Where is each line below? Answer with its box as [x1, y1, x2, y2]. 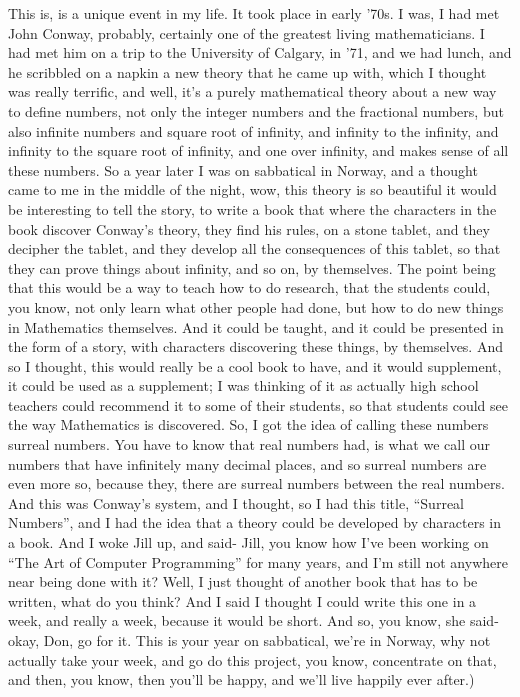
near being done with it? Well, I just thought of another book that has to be [8, 571, 478, 592]
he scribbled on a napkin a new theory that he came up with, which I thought [8, 61, 487, 82]
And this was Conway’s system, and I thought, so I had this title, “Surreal [8, 492, 464, 513]
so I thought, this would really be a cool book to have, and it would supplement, [8, 355, 502, 376]
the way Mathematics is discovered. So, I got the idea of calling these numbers [8, 414, 489, 435]
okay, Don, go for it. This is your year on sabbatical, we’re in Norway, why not [8, 630, 491, 650]
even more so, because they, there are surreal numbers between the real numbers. [8, 473, 505, 494]
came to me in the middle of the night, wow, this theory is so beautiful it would [8, 179, 497, 200]
